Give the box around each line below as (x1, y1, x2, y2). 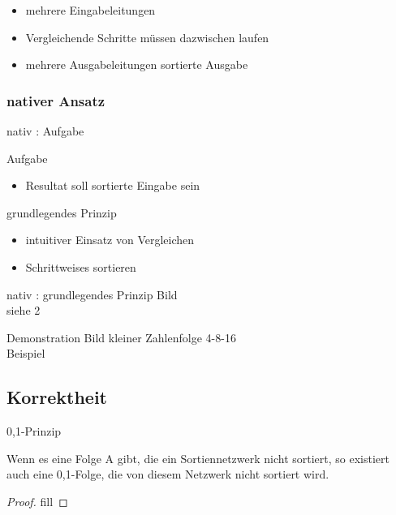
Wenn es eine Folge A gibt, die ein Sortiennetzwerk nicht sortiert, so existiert (6, 449, 390, 466)
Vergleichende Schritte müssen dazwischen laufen (25, 28, 269, 45)
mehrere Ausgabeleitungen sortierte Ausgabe (25, 56, 248, 73)
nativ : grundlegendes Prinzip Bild (6, 285, 178, 303)
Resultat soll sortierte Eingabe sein (25, 177, 200, 194)
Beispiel (6, 345, 45, 362)
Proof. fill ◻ (6, 492, 68, 509)
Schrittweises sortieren (25, 258, 136, 275)
